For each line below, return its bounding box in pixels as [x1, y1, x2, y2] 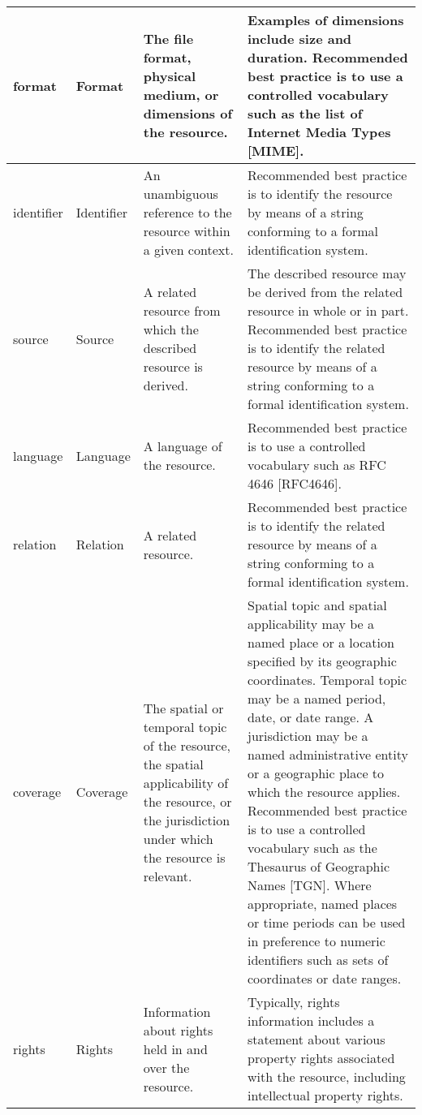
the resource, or [143, 791, 232, 811]
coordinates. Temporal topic [247, 670, 407, 689]
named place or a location [247, 633, 394, 652]
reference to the [143, 203, 232, 222]
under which [143, 829, 213, 848]
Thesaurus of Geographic [247, 857, 390, 876]
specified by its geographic [247, 652, 397, 670]
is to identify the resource [247, 184, 393, 203]
